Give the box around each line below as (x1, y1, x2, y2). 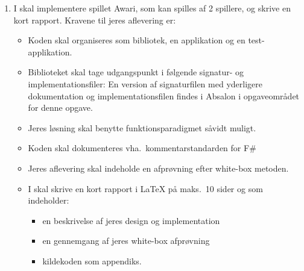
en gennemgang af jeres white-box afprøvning (42, 234, 210, 247)
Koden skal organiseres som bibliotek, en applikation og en (28, 34, 245, 46)
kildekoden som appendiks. (42, 254, 142, 267)
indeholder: (28, 194, 69, 207)
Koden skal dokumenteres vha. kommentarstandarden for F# (28, 142, 256, 154)
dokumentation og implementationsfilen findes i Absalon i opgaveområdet (28, 89, 300, 102)
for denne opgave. (28, 101, 93, 114)
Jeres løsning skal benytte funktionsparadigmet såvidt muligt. (28, 121, 256, 134)
